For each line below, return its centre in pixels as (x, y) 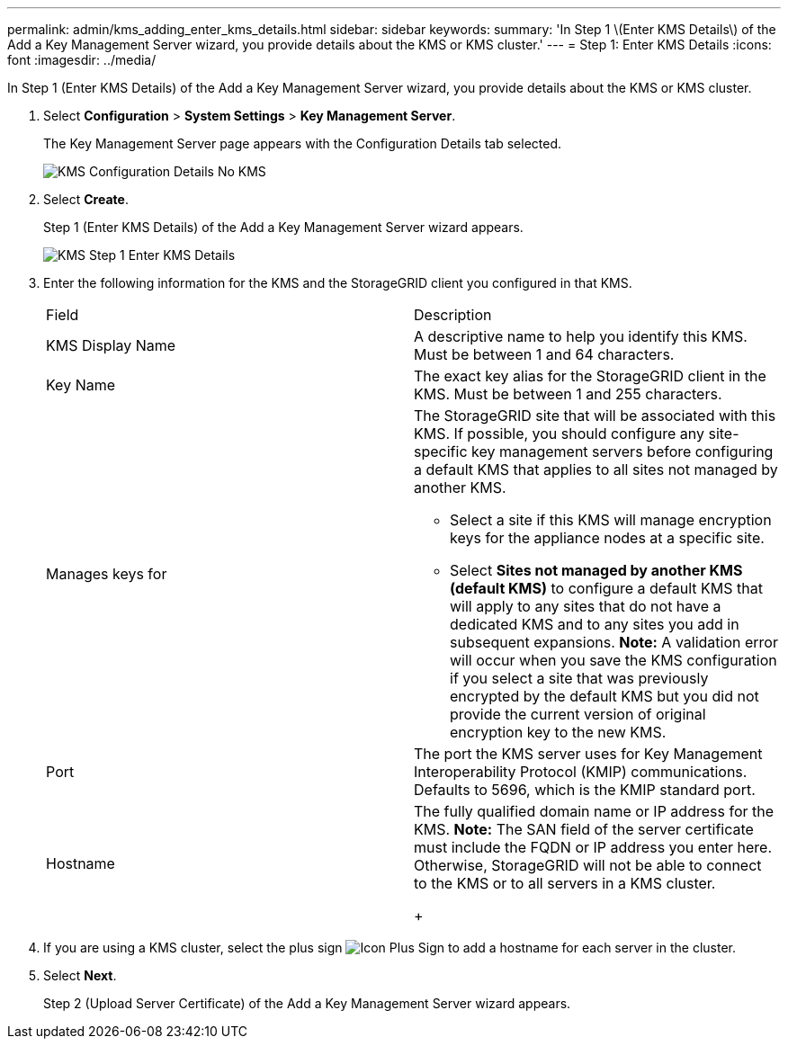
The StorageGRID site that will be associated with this (595, 416)
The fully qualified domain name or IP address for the (594, 811)
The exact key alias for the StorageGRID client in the (590, 376)
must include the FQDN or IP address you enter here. (593, 847)
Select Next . (80, 975)
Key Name (81, 385)
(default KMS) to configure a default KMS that (606, 588)
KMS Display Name (111, 345)
